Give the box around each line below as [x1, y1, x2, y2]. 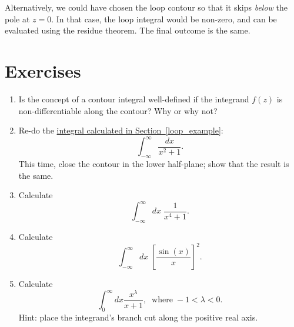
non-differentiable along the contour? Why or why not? [18, 104, 218, 116]
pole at [5, 12, 30, 25]
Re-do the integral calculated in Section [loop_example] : [18, 124, 223, 136]
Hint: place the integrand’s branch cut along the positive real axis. [18, 311, 258, 323]
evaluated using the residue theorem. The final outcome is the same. [5, 24, 250, 36]
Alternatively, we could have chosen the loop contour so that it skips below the [5, 1, 288, 13]
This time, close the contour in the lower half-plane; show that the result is [18, 157, 289, 169]
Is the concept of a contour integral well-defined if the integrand [18, 92, 249, 105]
